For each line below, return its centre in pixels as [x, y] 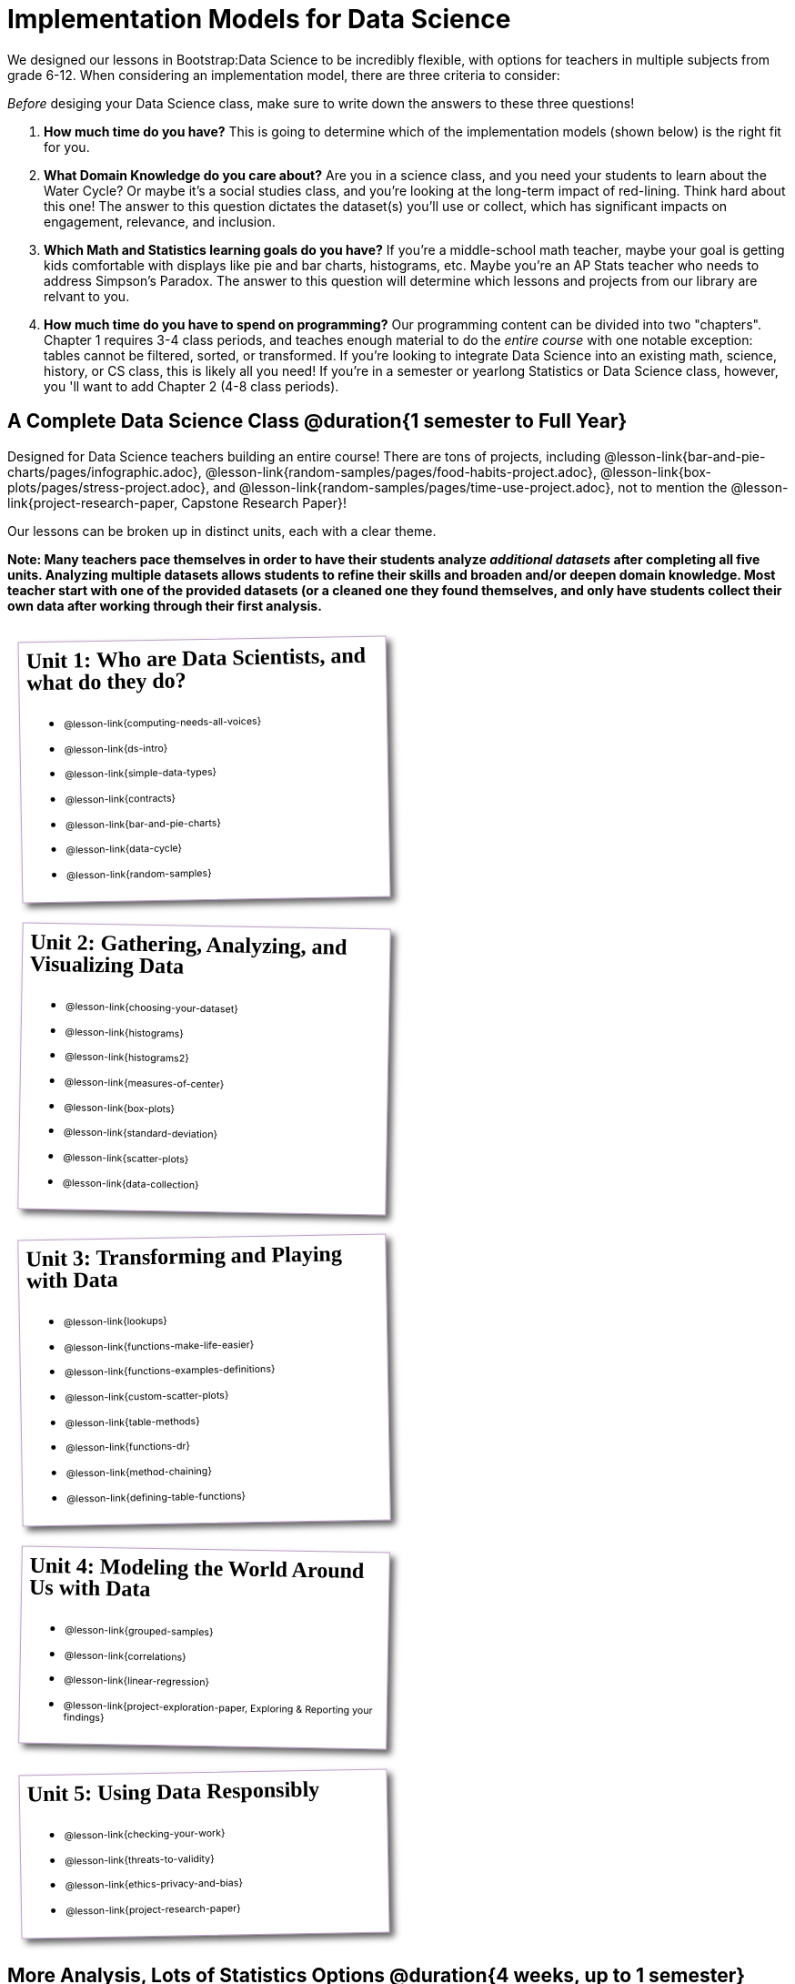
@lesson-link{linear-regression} [137, 1681]
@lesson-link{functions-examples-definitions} [170, 1372]
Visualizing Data [107, 965]
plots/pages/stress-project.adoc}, [109, 487]
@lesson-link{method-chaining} [139, 1472]
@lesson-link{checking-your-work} [145, 1834]
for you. [67, 147]
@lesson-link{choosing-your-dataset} [152, 1007]
